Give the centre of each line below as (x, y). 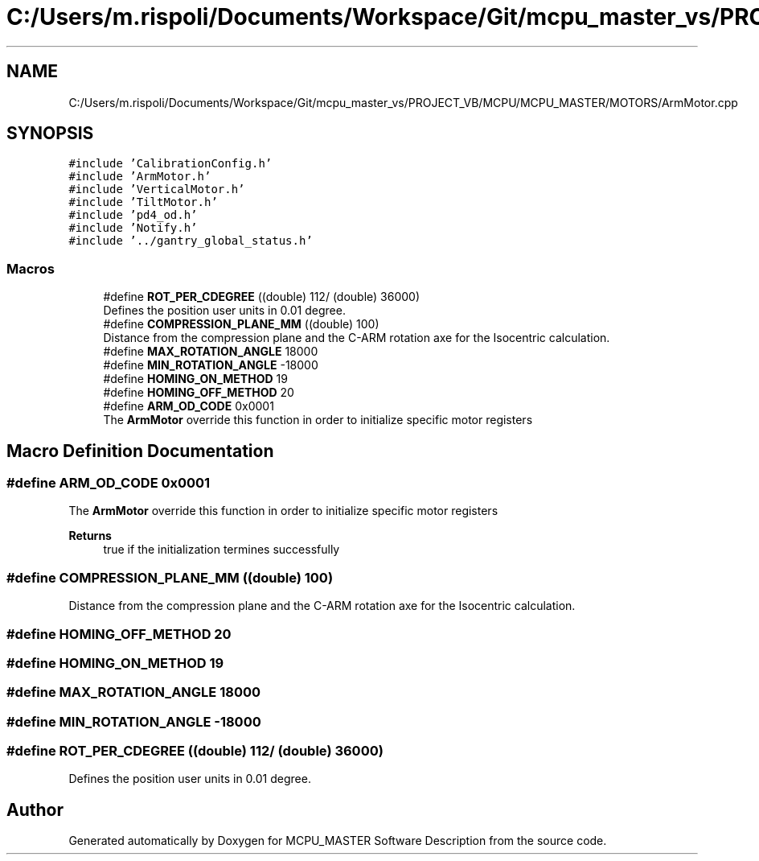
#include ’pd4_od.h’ (133, 215)
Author (35, 810)
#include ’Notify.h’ (133, 228)
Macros (31, 268)
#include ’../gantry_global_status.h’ (191, 241)
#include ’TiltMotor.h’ (143, 202)
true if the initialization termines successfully (222, 550)
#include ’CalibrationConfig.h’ (170, 164)
